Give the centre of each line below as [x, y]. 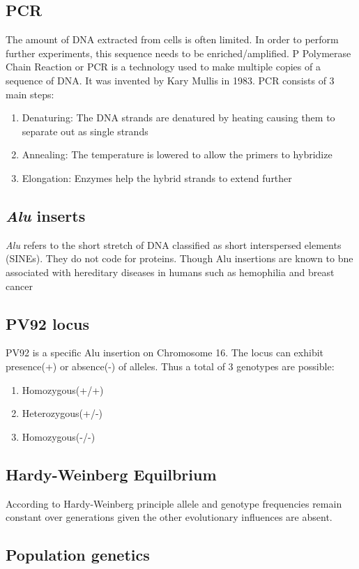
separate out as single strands [85, 131]
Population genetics [78, 555]
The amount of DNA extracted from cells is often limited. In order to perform [172, 39]
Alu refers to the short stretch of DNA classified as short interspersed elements [174, 244]
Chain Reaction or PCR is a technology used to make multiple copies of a [163, 67]
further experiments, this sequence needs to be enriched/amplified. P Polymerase [178, 53]
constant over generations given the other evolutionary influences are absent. [169, 517]
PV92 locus [48, 323]
